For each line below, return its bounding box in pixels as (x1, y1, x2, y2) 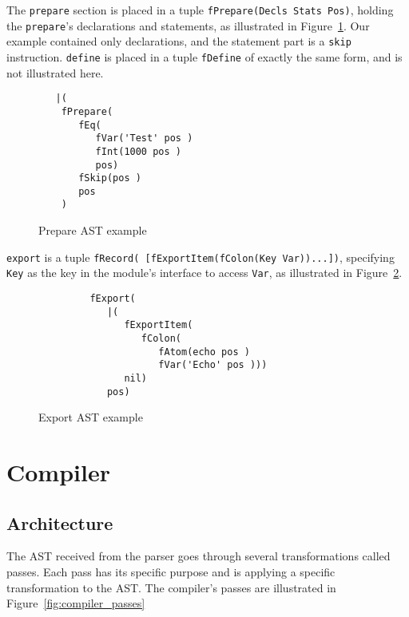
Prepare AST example (38, 222, 147, 239)
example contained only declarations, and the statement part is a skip (6, 33, 351, 49)
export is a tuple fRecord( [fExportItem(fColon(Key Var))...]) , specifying (6, 248, 395, 265)
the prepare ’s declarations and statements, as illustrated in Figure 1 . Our (6, 17, 370, 34)
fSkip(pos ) (78, 172, 141, 184)
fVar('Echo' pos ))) (158, 359, 268, 371)
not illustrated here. (6, 64, 104, 81)
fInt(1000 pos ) (95, 145, 181, 157)
